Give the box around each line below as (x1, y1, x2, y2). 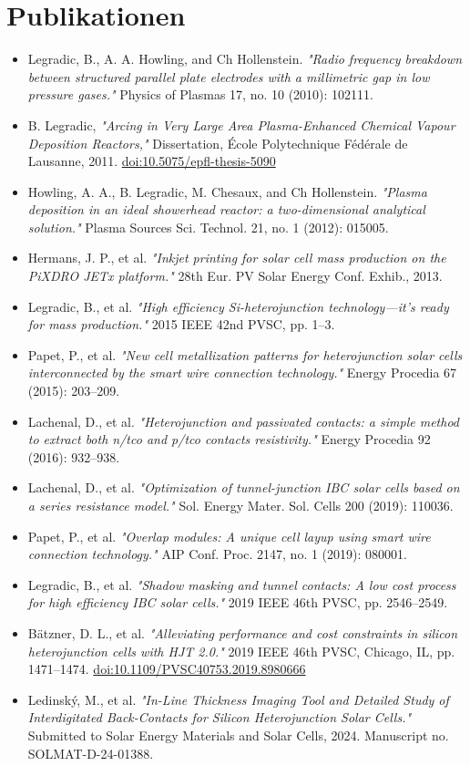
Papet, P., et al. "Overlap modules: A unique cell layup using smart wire (27, 526, 431, 545)
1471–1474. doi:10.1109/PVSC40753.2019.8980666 (27, 659, 306, 678)
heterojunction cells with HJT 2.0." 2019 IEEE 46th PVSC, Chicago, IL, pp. (27, 641, 455, 660)
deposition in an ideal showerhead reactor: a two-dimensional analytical (27, 200, 425, 219)
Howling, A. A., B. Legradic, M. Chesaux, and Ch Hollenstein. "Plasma (27, 181, 427, 201)
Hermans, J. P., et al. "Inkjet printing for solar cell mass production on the (27, 248, 446, 267)
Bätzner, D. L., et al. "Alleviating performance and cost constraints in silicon (27, 623, 458, 642)
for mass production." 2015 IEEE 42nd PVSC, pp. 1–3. (27, 315, 335, 334)
